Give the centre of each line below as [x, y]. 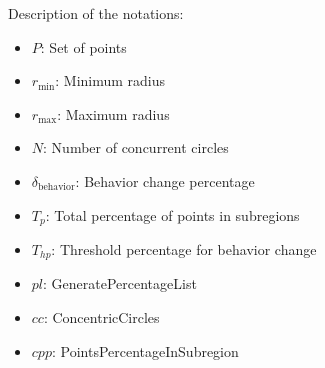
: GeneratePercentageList [120, 283]
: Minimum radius [110, 80]
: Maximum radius [113, 113]
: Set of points [83, 46]
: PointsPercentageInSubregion [145, 350]
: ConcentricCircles [101, 317]
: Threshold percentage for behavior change [184, 249]
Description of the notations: [96, 13]
